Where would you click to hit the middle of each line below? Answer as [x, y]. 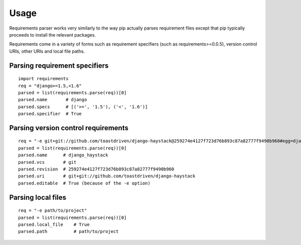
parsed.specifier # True [50, 114]
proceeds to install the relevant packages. [53, 35]
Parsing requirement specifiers [59, 65]
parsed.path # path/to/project [68, 231]
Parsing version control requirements [69, 128]
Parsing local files [38, 197]
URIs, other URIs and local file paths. [47, 51]
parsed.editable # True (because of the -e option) [84, 183]
